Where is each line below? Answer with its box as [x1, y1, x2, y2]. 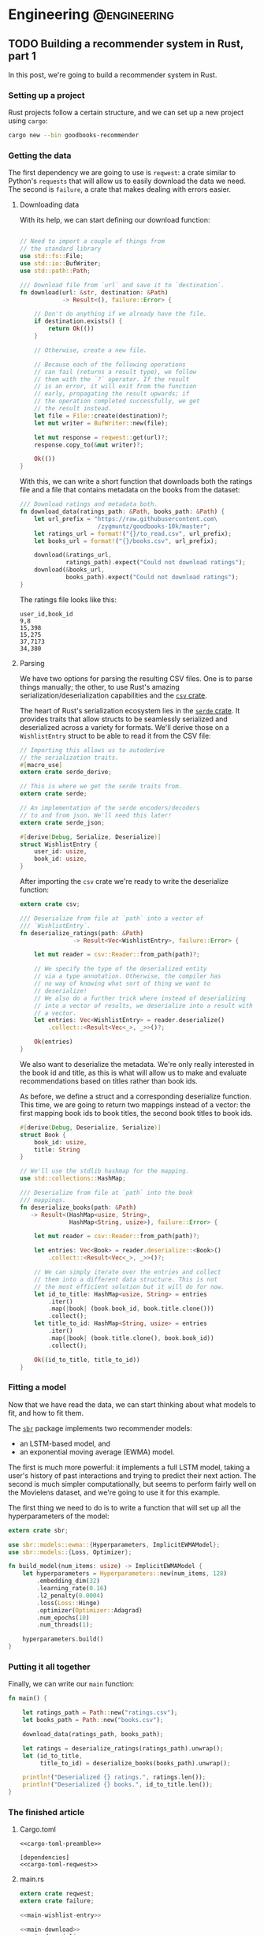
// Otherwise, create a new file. [34, 346, 147, 354]
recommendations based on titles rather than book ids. [19, 1076, 199, 1086]
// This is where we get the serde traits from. [19, 783, 183, 791]
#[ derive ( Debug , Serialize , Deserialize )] [19, 833, 162, 841]
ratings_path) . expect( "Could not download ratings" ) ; [65, 559, 247, 567]
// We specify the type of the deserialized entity [34, 965, 207, 973]
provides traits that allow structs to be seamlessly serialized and [19, 714, 229, 724]
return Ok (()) [48, 325, 95, 333]
